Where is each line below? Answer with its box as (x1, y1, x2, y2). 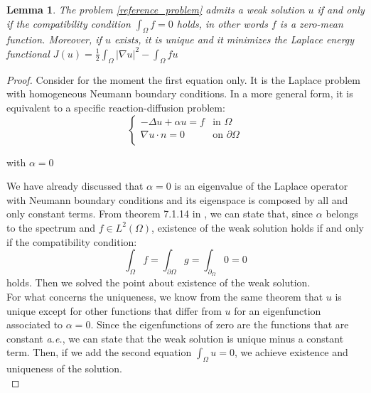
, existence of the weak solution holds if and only (151, 220, 365, 235)
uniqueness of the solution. (6, 361, 122, 376)
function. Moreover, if (6, 32, 102, 47)
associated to (6, 317, 63, 332)
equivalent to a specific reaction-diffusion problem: (6, 99, 225, 114)
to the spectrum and (6, 220, 95, 235)
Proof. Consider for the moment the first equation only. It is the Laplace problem (6, 72, 360, 87)
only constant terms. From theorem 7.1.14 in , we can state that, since (6, 206, 313, 221)
